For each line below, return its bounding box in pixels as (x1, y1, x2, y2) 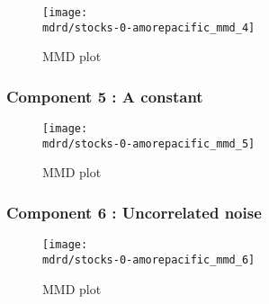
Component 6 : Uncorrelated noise (6, 201, 262, 223)
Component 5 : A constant (6, 85, 203, 107)
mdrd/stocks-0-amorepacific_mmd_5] (42, 137, 256, 150)
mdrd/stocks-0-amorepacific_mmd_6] (42, 253, 256, 266)
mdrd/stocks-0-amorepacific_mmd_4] (42, 21, 256, 34)
